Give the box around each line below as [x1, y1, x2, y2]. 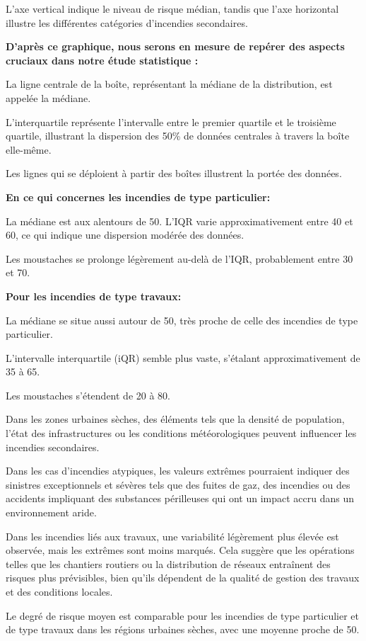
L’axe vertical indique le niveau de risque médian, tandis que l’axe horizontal [6, 1, 339, 16]
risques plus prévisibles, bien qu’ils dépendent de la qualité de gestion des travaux [6, 570, 360, 585]
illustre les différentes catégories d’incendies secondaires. [6, 15, 248, 30]
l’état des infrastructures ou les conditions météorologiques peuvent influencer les [6, 426, 357, 441]
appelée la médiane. [6, 90, 91, 105]
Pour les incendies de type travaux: [6, 288, 182, 303]
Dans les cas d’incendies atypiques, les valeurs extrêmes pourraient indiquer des [6, 463, 350, 478]
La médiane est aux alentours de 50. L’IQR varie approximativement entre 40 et [6, 213, 353, 228]
